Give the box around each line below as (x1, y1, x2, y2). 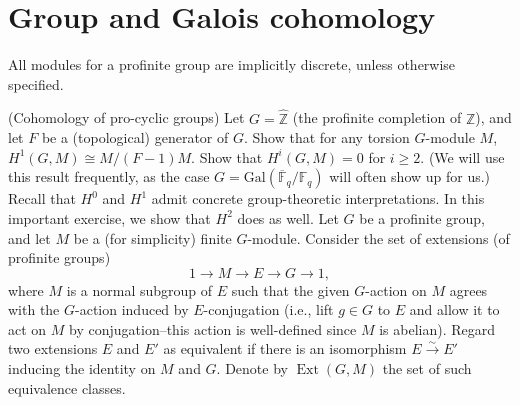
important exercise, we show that (8, 207, 211, 228)
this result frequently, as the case (8, 166, 210, 187)
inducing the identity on (8, 358, 156, 379)
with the (8, 299, 60, 320)
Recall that (8, 188, 76, 209)
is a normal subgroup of (66, 279, 213, 300)
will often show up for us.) (329, 166, 491, 187)
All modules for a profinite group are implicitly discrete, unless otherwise (8, 54, 456, 75)
